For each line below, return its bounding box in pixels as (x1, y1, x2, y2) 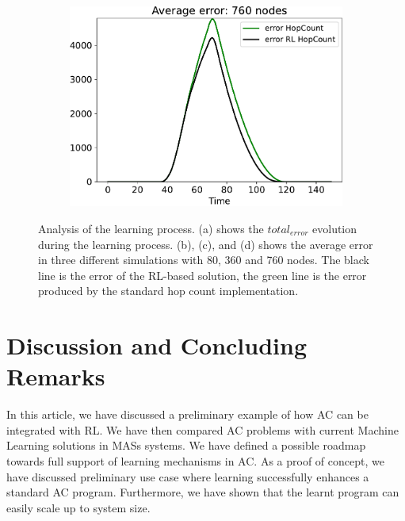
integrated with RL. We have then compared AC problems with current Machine (6, 421, 399, 438)
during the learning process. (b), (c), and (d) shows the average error (38, 236, 373, 252)
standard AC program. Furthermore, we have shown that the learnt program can (6, 484, 399, 500)
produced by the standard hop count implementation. (38, 282, 299, 299)
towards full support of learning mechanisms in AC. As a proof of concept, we (6, 452, 384, 469)
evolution (312, 220, 357, 236)
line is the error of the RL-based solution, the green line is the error (38, 266, 367, 283)
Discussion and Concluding (6, 329, 307, 362)
